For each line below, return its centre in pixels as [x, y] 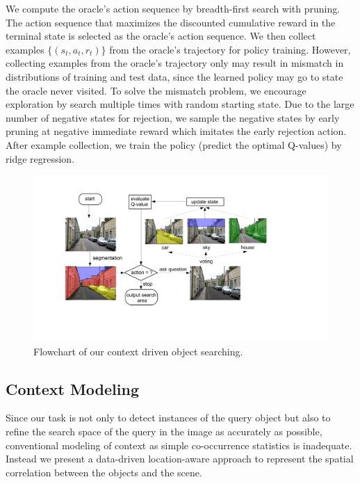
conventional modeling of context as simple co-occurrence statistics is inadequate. [179, 445]
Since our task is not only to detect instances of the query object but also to [168, 418]
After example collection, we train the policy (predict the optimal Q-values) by [174, 144]
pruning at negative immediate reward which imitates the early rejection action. [176, 131]
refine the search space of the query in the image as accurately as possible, [164, 431]
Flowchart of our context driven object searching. [138, 351]
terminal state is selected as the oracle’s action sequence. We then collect [161, 36]
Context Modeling [72, 388]
